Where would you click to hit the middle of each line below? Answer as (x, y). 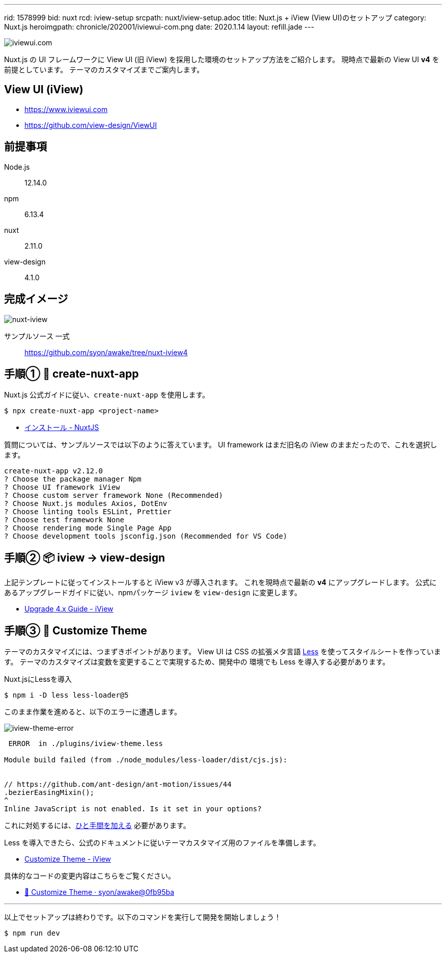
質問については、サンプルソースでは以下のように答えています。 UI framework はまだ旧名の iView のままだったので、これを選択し (221, 445)
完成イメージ (36, 299)
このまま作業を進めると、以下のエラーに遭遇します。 (93, 712)
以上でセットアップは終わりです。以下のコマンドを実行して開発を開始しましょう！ (143, 917)
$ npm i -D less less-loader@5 (66, 695)
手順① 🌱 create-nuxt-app (72, 374)
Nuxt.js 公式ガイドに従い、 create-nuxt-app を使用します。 (107, 395)
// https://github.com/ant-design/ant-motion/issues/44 (118, 785)
